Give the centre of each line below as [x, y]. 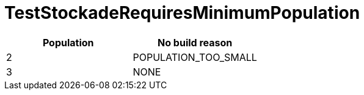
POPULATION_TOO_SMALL [195, 57]
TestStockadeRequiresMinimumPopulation [182, 13]
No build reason [195, 42]
